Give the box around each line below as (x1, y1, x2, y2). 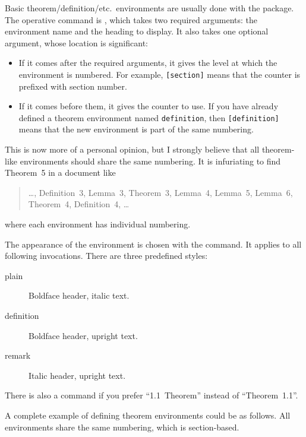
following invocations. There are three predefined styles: (5, 249, 208, 262)
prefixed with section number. (18, 80, 127, 92)
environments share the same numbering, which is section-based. (5, 420, 239, 433)
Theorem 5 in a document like (5, 166, 116, 179)
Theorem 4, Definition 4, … (28, 198, 130, 210)
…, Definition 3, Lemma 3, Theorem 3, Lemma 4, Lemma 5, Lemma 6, (28, 186, 293, 198)
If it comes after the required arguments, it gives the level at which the (18, 56, 277, 69)
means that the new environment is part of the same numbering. (18, 123, 254, 135)
